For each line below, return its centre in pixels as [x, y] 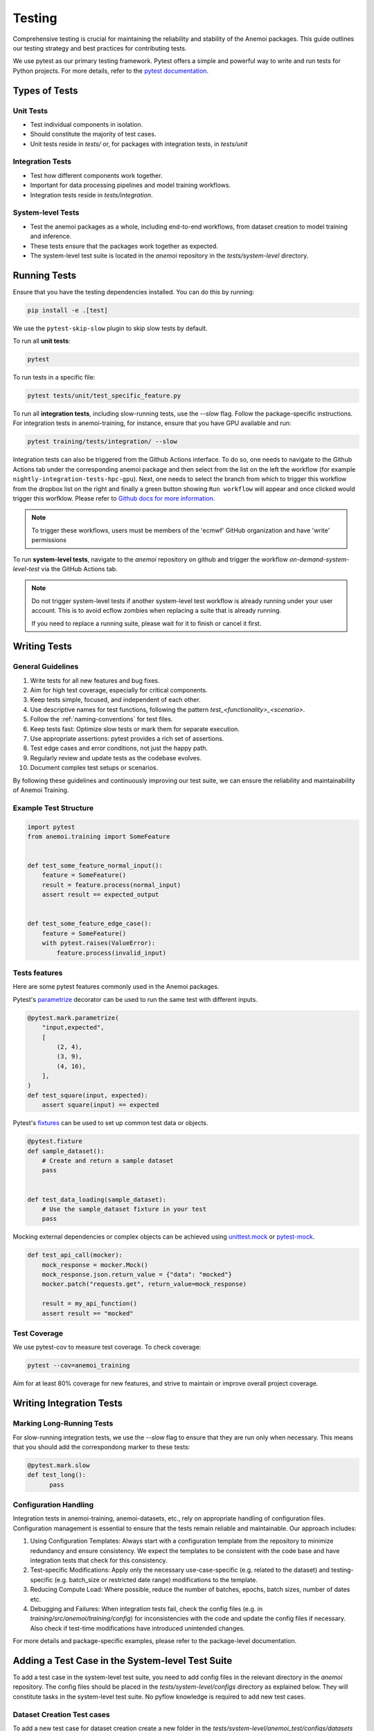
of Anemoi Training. [41, 790]
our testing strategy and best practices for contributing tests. [100, 48]
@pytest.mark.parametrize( [73, 1017]
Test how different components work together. [96, 175]
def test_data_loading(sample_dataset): [97, 1199]
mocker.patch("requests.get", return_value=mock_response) [144, 1284]
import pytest [51, 827]
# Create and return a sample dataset [108, 1160]
